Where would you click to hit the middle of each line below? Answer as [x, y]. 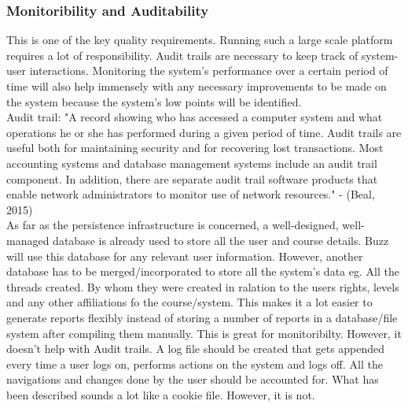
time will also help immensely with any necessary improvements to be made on [197, 86]
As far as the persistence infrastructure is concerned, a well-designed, [173, 225]
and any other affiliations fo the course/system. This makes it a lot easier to [189, 302]
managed [28, 240]
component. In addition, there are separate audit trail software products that [192, 178]
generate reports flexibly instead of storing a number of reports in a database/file [202, 317]
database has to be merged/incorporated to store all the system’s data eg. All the [203, 271]
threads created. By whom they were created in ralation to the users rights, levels [203, 286]
